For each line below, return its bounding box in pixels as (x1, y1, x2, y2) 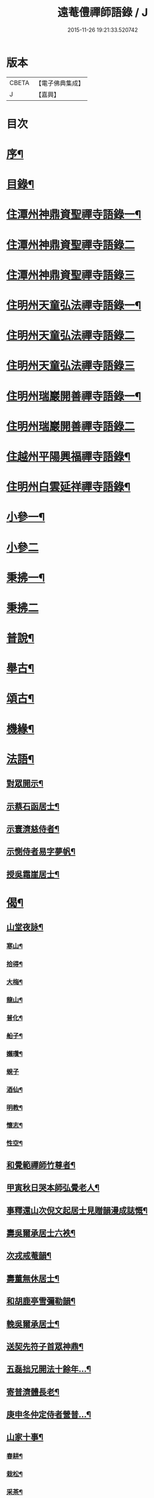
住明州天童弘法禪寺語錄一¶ (6, 299, 142, 312)
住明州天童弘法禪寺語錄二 (6, 329, 136, 343)
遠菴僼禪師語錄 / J (57, 6, 148, 20)
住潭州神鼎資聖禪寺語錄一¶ (6, 208, 142, 222)
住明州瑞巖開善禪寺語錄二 (6, 419, 136, 433)
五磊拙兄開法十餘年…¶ (6, 1364, 92, 1375)
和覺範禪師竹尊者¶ (6, 1159, 76, 1170)
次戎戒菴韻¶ (6, 1250, 52, 1261)
